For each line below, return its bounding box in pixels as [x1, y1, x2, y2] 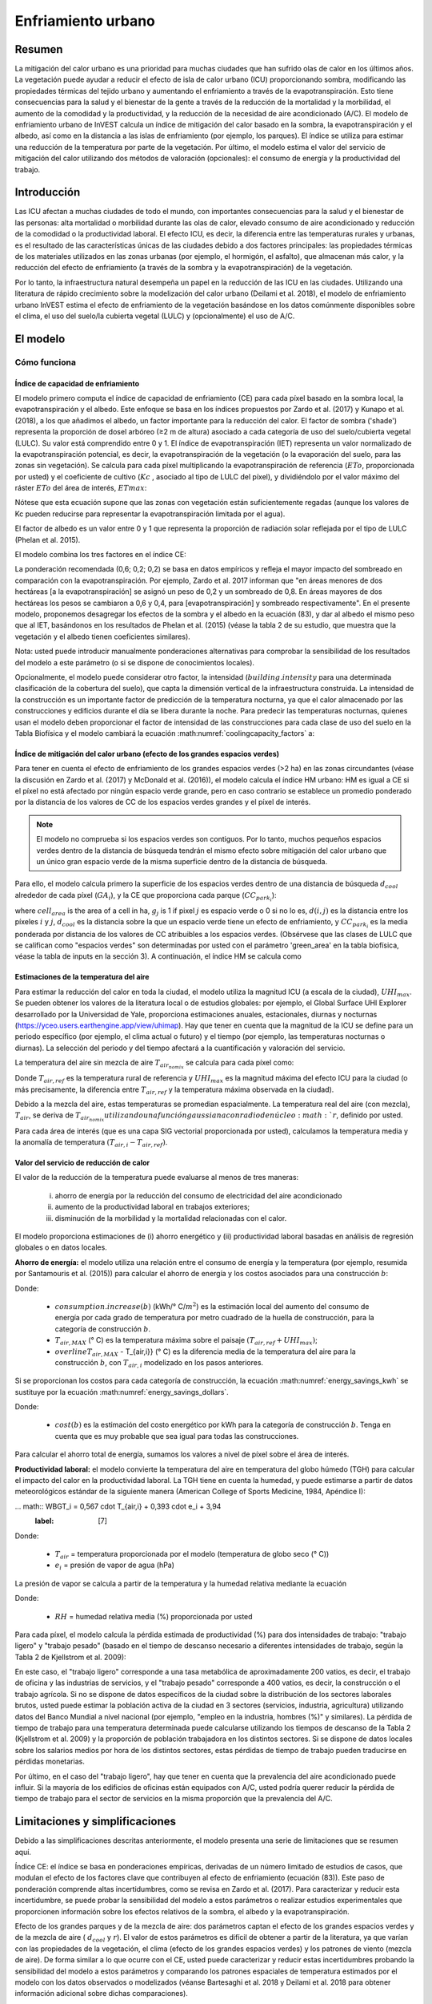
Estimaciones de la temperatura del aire [14, 972, 150, 982]
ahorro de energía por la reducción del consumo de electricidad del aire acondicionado [54, 1190, 342, 1200]
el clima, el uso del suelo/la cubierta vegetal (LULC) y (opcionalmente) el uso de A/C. [14, 311, 295, 321]
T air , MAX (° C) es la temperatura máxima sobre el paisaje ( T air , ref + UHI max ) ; [54, 1335, 318, 1347]
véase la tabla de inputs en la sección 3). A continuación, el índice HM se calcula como [14, 951, 302, 961]
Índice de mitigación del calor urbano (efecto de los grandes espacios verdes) [14, 749, 280, 758]
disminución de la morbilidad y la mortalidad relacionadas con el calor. [54, 1213, 287, 1222]
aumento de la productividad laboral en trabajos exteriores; [54, 1202, 250, 1212]
